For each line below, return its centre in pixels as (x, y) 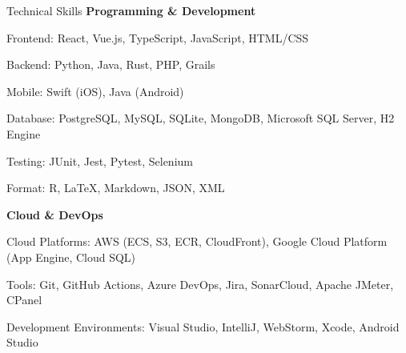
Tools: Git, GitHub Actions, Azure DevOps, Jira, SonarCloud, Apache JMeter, (200, 284)
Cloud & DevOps (55, 214)
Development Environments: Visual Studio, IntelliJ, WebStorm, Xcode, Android (203, 326)
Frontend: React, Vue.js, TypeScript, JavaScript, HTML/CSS (158, 37)
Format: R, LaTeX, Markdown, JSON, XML (116, 188)
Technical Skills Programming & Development (131, 10)
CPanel (24, 300)
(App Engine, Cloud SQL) (71, 257)
